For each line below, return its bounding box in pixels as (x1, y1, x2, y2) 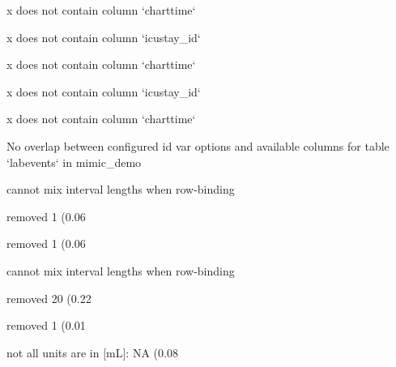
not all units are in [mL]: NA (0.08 (6, 344, 178, 361)
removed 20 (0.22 (6, 289, 92, 306)
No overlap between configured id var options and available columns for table (6, 137, 390, 154)
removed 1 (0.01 (6, 317, 86, 334)
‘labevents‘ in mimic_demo (6, 153, 142, 170)
